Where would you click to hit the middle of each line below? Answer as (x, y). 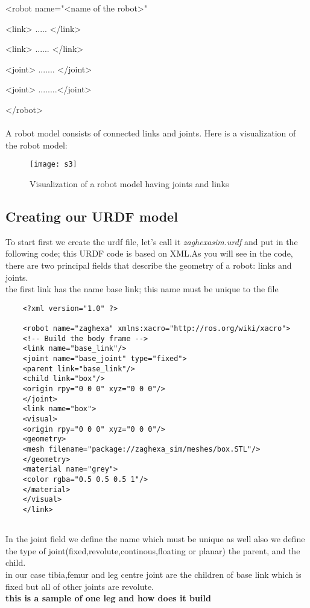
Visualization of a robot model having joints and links (129, 184)
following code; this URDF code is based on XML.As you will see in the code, (149, 253)
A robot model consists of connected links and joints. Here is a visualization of (151, 133)
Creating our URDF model (92, 216)
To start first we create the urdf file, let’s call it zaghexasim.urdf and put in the (152, 241)
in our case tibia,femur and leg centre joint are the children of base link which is (153, 574)
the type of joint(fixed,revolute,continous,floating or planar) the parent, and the (153, 550)
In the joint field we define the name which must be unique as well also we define (155, 539)
